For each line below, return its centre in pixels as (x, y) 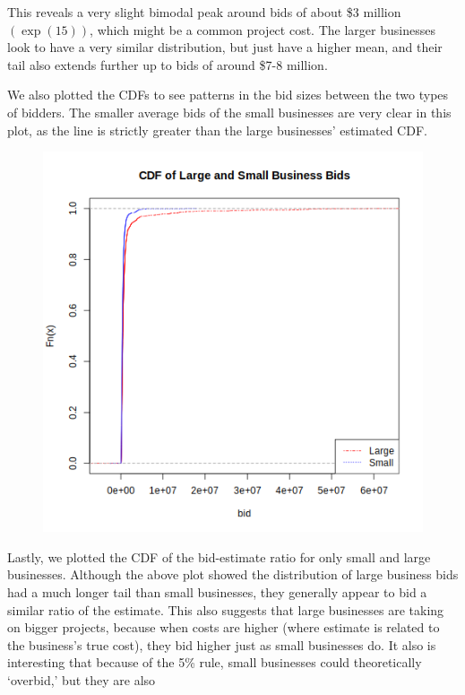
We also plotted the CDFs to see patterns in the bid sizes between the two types (228, 95)
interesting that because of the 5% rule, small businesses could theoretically (215, 662)
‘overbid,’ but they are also (82, 679)
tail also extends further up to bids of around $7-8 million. (168, 64)
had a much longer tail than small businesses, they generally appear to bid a (217, 591)
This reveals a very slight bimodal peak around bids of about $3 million (204, 12)
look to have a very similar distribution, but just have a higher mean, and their (225, 47)
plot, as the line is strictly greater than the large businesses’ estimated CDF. (217, 130)
